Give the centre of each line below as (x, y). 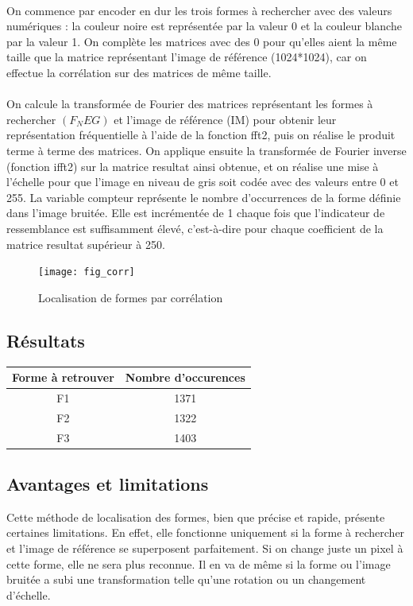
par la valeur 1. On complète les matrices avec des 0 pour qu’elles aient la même (202, 41)
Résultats (46, 340)
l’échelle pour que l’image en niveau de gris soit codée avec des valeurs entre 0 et (203, 182)
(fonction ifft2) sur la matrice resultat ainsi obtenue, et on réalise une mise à (193, 166)
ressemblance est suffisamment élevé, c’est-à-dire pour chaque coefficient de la (195, 228)
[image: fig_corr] (87, 272)
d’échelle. (29, 594)
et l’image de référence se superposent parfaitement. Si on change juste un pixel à (205, 548)
